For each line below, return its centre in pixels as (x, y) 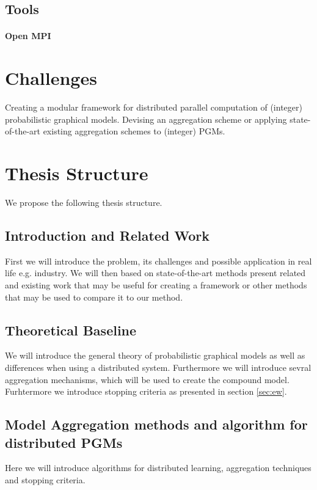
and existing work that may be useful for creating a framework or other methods (156, 284)
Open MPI (28, 36)
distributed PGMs (64, 442)
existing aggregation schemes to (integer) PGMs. (134, 131)
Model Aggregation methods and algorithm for (156, 424)
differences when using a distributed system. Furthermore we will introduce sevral (158, 367)
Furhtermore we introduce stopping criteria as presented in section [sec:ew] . (146, 391)
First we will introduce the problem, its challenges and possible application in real (158, 261)
